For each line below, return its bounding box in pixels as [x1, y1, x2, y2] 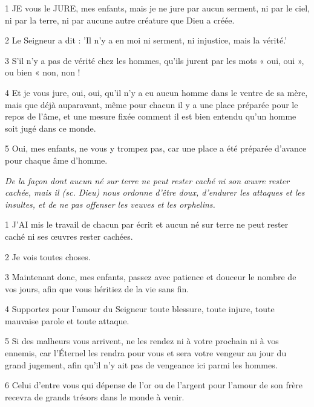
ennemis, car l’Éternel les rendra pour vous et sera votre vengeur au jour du [5, 347, 287, 359]
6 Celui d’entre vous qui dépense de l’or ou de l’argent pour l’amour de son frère [5, 379, 303, 391]
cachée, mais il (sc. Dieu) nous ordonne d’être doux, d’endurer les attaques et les [5, 186, 305, 199]
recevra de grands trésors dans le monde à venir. [5, 390, 185, 403]
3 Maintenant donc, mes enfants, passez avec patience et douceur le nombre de [5, 271, 296, 283]
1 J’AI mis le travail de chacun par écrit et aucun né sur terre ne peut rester [5, 218, 289, 231]
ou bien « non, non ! [5, 66, 80, 79]
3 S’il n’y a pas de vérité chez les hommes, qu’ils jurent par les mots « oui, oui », [5, 54, 304, 66]
